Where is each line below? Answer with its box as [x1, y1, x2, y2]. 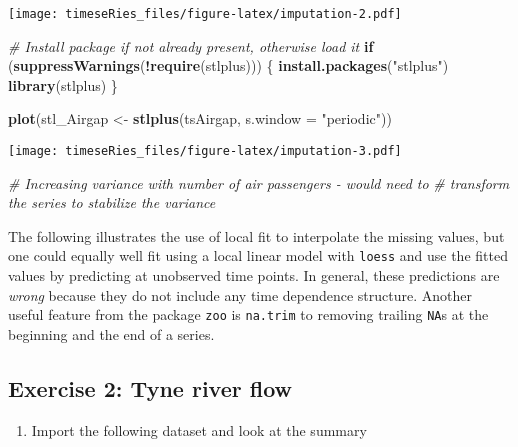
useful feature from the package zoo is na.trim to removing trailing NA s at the [8, 304, 489, 325]
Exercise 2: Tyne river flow [8, 372, 293, 403]
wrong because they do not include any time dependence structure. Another [8, 284, 473, 305]
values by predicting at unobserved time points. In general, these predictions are [8, 265, 500, 286]
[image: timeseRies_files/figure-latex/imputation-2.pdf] [8, 7, 402, 21]
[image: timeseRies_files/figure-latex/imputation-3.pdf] [8, 144, 402, 159]
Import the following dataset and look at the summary [31, 419, 367, 440]
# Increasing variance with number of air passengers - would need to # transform [8, 172, 510, 193]
